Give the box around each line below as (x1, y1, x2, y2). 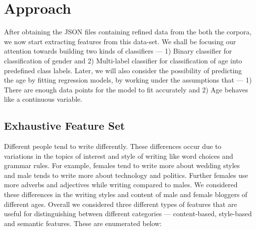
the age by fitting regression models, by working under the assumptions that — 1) (4, 75, 252, 85)
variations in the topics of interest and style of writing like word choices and (4, 150, 233, 161)
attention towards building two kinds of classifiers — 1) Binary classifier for (4, 46, 232, 56)
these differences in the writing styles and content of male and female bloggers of (4, 189, 248, 200)
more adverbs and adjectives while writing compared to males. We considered (4, 179, 238, 190)
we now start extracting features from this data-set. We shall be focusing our (4, 36, 236, 46)
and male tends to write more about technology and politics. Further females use (4, 170, 248, 180)
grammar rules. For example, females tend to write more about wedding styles (4, 160, 240, 171)
